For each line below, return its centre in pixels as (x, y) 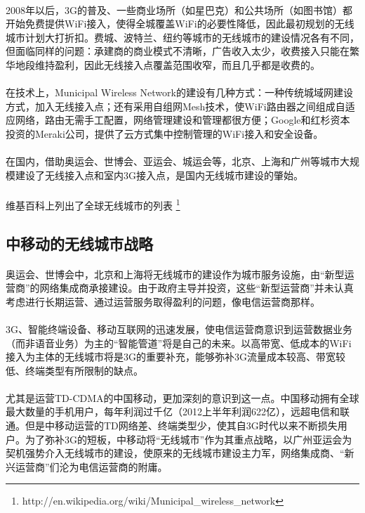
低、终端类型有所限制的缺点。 (74, 370)
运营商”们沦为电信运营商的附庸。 (91, 466)
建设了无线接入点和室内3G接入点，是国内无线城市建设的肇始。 (159, 175)
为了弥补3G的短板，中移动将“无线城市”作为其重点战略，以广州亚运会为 (188, 439)
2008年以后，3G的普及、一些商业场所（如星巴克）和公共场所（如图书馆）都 (179, 9)
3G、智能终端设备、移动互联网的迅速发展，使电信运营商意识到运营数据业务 (179, 329)
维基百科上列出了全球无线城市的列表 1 (93, 204)
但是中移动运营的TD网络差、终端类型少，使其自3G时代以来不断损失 (181, 426)
